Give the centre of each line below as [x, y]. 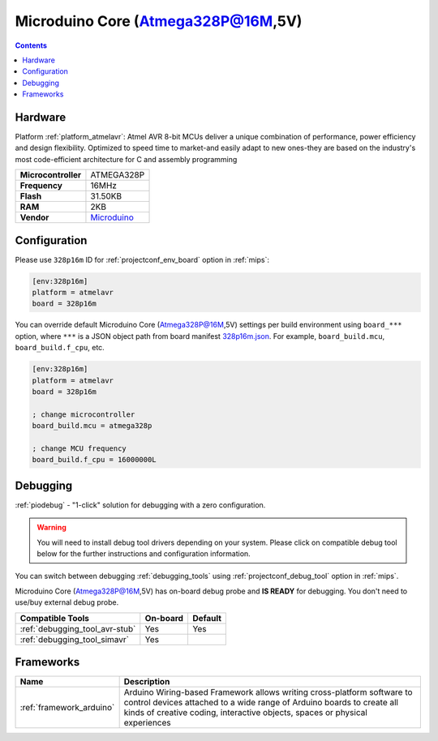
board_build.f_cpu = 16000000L [94, 460]
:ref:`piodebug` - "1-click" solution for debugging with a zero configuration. [140, 505]
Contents [31, 45]
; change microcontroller [84, 414]
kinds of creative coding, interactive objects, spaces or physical [246, 713]
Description [147, 682]
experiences [147, 723]
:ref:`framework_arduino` [67, 708]
